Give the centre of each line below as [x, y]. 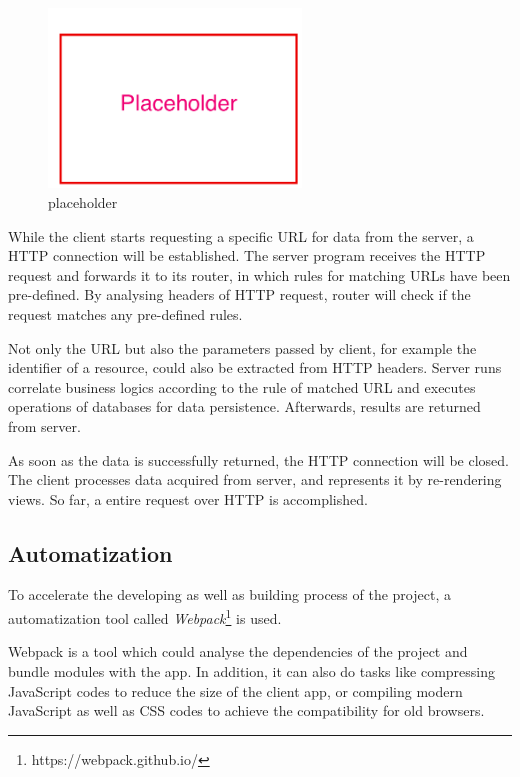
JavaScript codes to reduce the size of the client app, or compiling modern [235, 690]
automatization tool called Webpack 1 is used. [145, 616]
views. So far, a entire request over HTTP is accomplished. [188, 498]
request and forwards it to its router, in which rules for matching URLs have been [259, 274]
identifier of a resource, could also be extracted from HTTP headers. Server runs [255, 367]
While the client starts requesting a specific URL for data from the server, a [241, 235]
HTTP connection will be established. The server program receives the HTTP [247, 255]
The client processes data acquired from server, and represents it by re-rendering [255, 479]
